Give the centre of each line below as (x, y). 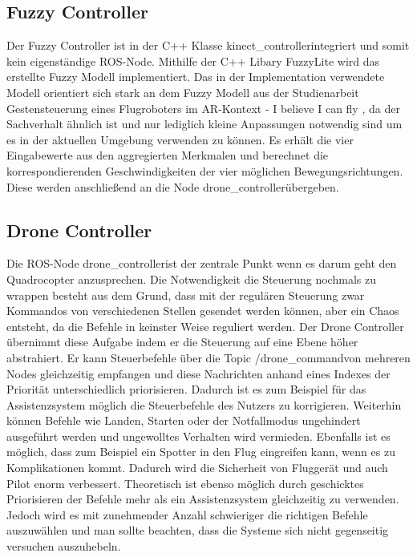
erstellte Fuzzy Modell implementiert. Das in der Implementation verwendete (196, 77)
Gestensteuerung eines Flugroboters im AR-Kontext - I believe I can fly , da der (203, 108)
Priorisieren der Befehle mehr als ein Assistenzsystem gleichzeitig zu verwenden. (203, 499)
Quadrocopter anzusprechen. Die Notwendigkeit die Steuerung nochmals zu (191, 278)
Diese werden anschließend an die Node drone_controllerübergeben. (173, 186)
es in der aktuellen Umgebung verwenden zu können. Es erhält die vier (180, 139)
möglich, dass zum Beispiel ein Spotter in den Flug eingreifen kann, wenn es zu (201, 452)
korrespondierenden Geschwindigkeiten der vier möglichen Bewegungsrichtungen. (205, 170)
